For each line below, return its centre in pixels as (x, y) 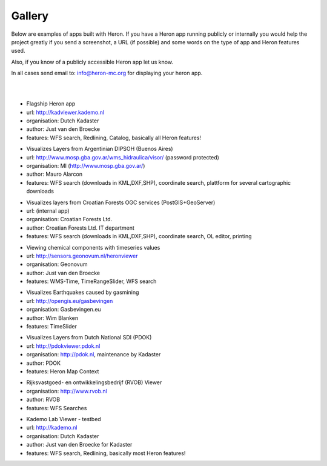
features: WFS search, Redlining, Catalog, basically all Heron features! (114, 138)
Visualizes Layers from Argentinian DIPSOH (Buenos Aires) (100, 149)
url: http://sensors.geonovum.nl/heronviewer (82, 256)
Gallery (30, 16)
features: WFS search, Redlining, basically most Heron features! (106, 453)
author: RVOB (43, 399)
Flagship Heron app (51, 104)
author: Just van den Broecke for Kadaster (79, 445)
